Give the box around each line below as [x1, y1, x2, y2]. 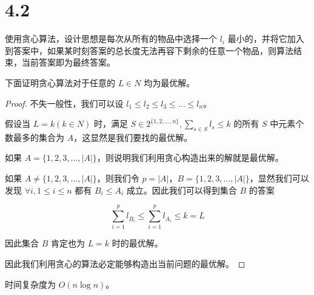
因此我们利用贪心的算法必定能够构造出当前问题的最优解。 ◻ [5, 257, 246, 270]
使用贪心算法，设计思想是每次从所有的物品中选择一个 [5, 32, 217, 45]
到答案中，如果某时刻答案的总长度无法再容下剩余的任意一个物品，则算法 [5, 44, 293, 56]
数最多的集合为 [5, 131, 64, 143]
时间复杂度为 [5, 277, 56, 290]
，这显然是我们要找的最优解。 [73, 131, 193, 143]
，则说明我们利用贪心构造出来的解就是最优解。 [96, 151, 284, 164]
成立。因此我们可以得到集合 [126, 183, 237, 196]
